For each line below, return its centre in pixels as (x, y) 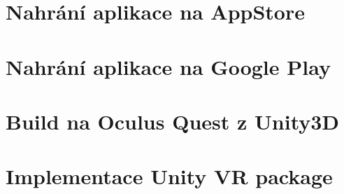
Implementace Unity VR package (169, 176)
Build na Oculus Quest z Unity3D (173, 121)
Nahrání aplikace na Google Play (168, 66)
